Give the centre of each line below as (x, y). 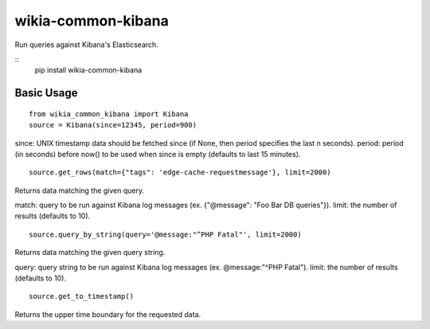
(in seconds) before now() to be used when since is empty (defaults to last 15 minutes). (158, 154)
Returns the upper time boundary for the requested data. (108, 314)
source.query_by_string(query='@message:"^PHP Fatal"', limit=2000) (165, 234)
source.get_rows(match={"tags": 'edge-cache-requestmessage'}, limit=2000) (180, 172)
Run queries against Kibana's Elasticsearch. (86, 45)
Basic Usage (46, 93)
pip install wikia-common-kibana (88, 70)
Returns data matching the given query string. (90, 253)
